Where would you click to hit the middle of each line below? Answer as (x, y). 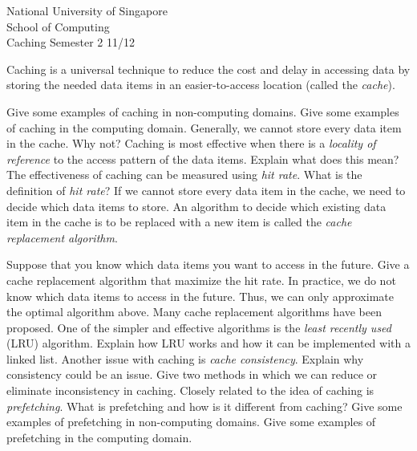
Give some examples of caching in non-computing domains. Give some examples (203, 111)
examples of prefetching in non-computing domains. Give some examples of (191, 422)
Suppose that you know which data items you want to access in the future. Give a (208, 264)
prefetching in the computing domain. (99, 437)
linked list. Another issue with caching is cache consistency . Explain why (185, 358)
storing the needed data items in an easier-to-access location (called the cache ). (201, 85)
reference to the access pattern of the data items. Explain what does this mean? (203, 158)
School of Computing (58, 26)
